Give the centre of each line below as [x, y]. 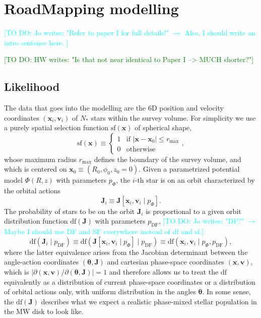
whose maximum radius [41, 159]
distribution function [36, 221]
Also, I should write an [220, 33]
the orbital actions [32, 191]
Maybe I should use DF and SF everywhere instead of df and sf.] [104, 231]
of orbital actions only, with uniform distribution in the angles [100, 291]
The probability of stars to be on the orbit [70, 211]
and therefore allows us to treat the [164, 272]
